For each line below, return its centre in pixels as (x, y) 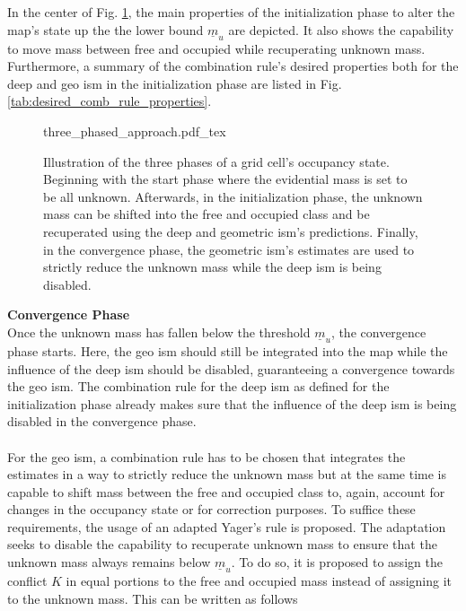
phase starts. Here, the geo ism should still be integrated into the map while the (228, 350)
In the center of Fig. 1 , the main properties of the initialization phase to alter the (231, 12)
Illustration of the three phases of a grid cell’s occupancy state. (216, 161)
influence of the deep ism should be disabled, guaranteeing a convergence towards (231, 368)
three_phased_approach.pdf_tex (135, 131)
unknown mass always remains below (109, 562)
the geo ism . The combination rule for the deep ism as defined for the (198, 386)
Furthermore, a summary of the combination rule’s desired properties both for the (233, 66)
